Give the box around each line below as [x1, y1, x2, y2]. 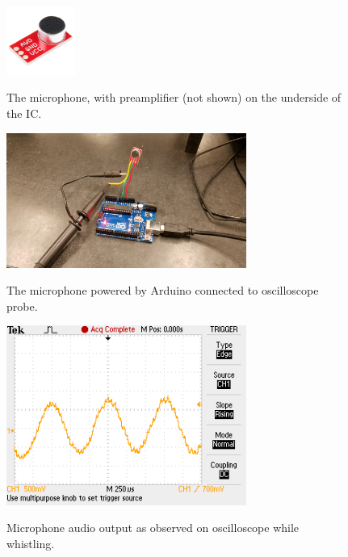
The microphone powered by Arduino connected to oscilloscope [6, 282, 319, 299]
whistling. [6, 535, 55, 552]
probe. [6, 297, 38, 314]
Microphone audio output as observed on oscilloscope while [6, 519, 300, 536]
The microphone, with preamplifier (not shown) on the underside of [6, 89, 342, 106]
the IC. [6, 104, 42, 121]
